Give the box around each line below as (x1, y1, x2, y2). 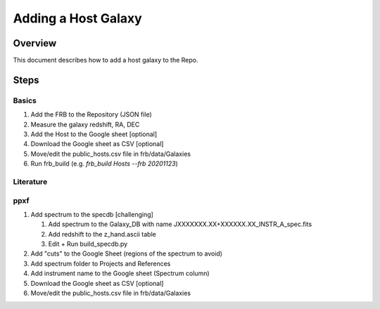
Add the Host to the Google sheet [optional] (30, 130, 158, 138)
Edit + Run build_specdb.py (48, 239, 128, 249)
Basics (13, 96, 37, 105)
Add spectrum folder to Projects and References (30, 259, 171, 268)
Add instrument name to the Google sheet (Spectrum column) (30, 269, 210, 277)
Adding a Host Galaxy (13, 11, 142, 26)
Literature (13, 176, 48, 186)
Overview (13, 37, 57, 49)
